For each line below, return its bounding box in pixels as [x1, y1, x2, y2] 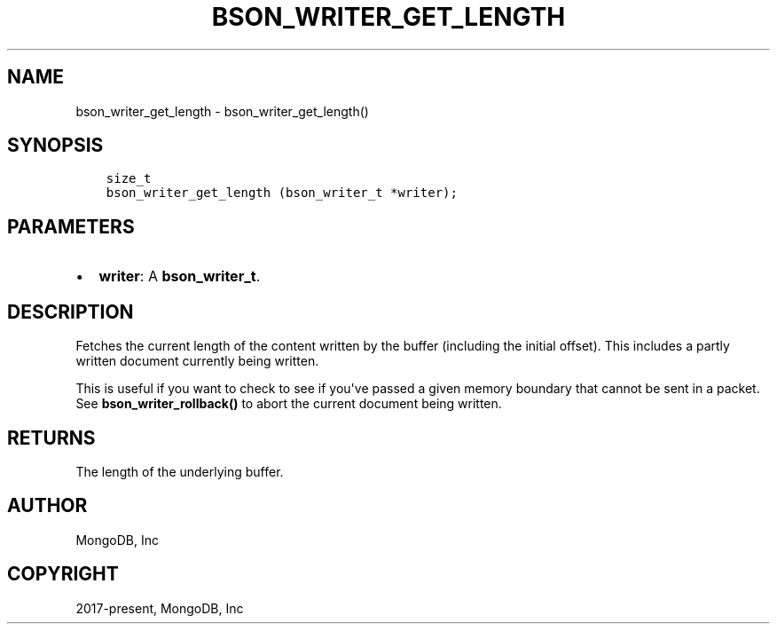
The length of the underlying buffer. [75, 463, 284, 479]
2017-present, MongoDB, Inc [75, 600, 244, 616]
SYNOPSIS [7, 134, 104, 157]
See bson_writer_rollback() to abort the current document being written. [75, 396, 502, 412]
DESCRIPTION [7, 300, 134, 323]
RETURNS [7, 426, 96, 449]
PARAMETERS [7, 215, 135, 238]
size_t [106, 171, 152, 186]
